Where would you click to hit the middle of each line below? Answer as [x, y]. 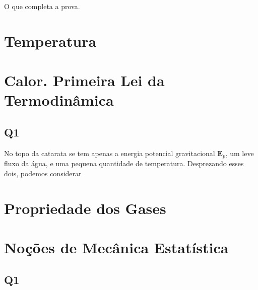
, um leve [240, 153]
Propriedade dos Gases [85, 208]
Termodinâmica [59, 100]
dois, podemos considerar [43, 173]
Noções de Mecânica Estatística [116, 247]
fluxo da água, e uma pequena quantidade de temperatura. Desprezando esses [124, 163]
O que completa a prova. [42, 6]
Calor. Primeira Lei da [84, 80]
